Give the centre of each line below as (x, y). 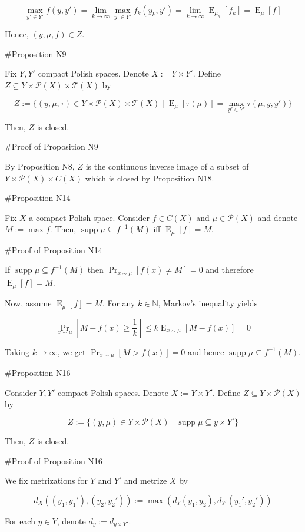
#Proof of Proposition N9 (52, 146)
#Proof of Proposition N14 (54, 250)
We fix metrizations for (46, 480)
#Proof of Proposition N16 (54, 460)
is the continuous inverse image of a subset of (167, 166)
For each (20, 521)
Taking (17, 351)
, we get (72, 351)
